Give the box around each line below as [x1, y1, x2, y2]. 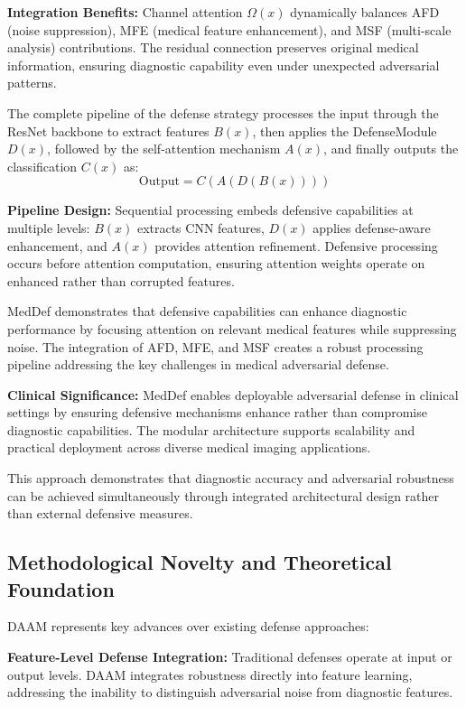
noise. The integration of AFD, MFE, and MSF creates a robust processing [7, 337, 424, 356]
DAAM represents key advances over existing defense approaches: [7, 617, 369, 636]
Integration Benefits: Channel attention [7, 3, 243, 21]
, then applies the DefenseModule [252, 121, 437, 140]
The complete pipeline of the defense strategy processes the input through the [7, 103, 439, 122]
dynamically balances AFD [290, 3, 440, 21]
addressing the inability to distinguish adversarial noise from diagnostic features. [7, 683, 453, 702]
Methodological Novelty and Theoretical [7, 548, 392, 576]
